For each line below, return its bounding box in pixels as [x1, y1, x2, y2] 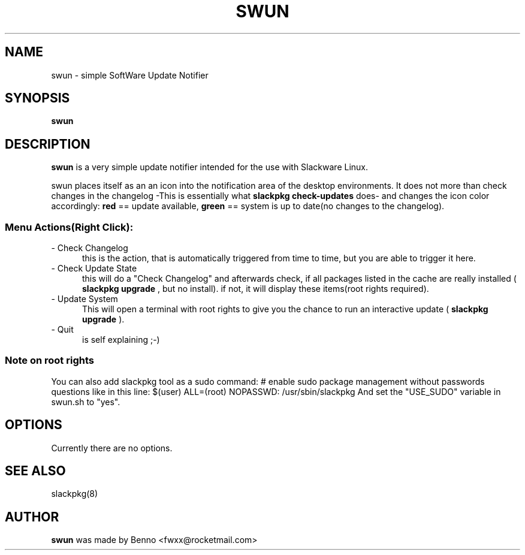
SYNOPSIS [5, 91, 70, 106]
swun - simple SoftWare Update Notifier [51, 70, 209, 80]
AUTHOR [5, 509, 59, 524]
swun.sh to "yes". [51, 396, 120, 407]
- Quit [51, 324, 74, 335]
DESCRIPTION [5, 136, 90, 152]
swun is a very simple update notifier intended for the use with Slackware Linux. [51, 162, 369, 173]
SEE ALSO [5, 463, 66, 479]
